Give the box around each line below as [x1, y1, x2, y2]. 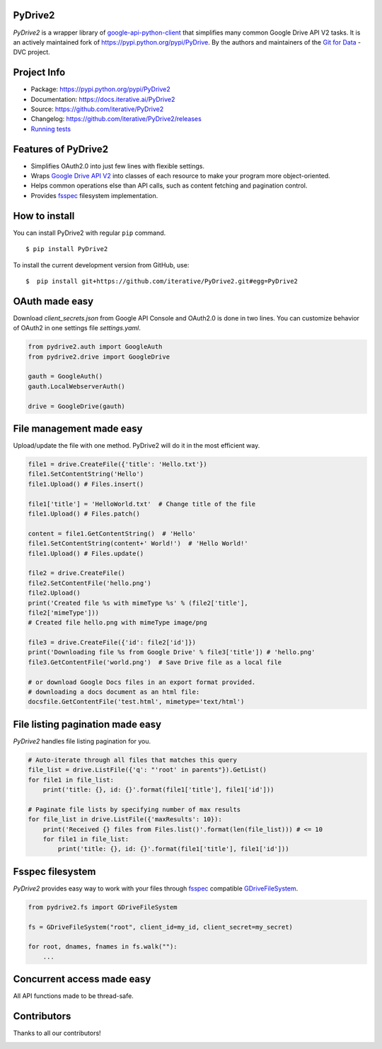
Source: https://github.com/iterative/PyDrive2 [30, 105, 164, 113]
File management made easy [13, 422, 143, 434]
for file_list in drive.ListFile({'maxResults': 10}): [28, 816, 222, 823]
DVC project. [13, 48, 51, 57]
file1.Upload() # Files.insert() [28, 480, 144, 488]
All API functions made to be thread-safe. [13, 992, 134, 1000]
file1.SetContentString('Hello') [28, 470, 144, 478]
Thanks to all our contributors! [13, 1029, 102, 1038]
